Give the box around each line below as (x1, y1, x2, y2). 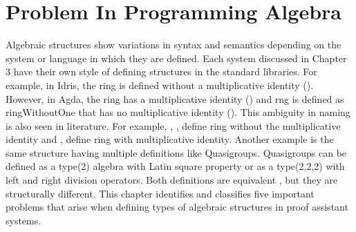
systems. (6, 213, 41, 227)
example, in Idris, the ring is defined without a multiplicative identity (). (6, 77, 314, 92)
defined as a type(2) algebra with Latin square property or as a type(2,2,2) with (6, 159, 345, 173)
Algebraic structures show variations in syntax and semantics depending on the (6, 37, 341, 52)
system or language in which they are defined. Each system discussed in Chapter (6, 50, 347, 65)
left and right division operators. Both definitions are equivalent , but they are (6, 173, 338, 187)
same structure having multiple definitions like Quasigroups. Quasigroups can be (6, 145, 347, 159)
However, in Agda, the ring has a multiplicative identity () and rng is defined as (6, 91, 344, 106)
